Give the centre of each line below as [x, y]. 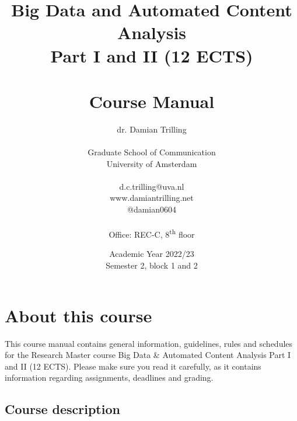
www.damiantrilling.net [152, 198]
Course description [62, 409]
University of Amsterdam [152, 163]
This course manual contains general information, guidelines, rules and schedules [149, 343]
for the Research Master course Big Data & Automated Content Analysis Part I [148, 355]
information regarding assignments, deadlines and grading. [109, 377]
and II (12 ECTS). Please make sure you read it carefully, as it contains [133, 366]
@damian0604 [151, 209]
